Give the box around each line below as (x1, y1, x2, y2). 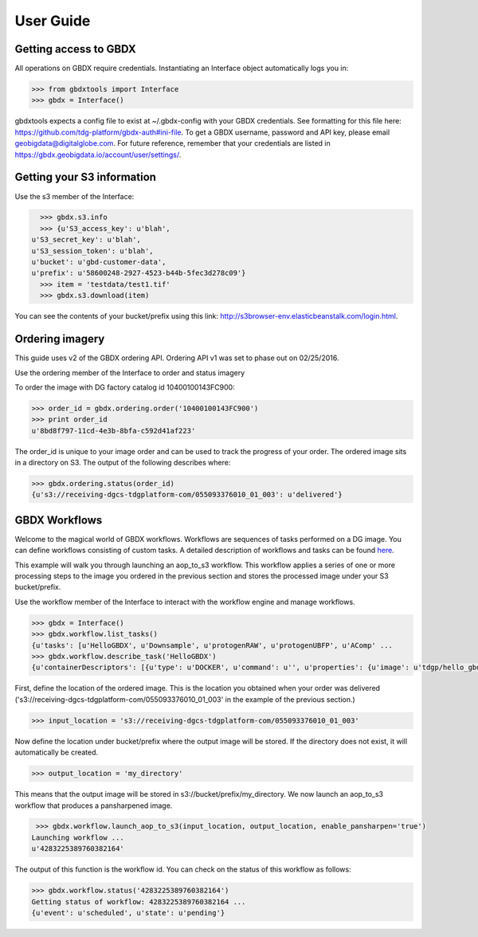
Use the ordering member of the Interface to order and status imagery (14, 367, 245, 378)
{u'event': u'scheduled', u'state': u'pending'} (31, 908, 225, 918)
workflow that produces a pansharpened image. (14, 801, 173, 810)
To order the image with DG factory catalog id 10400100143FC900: (14, 382, 235, 392)
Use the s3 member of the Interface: (14, 191, 135, 201)
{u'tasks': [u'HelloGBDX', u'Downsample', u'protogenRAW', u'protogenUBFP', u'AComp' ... (31, 641, 394, 649)
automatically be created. (14, 747, 99, 757)
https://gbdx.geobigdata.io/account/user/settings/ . (14, 150, 182, 159)
